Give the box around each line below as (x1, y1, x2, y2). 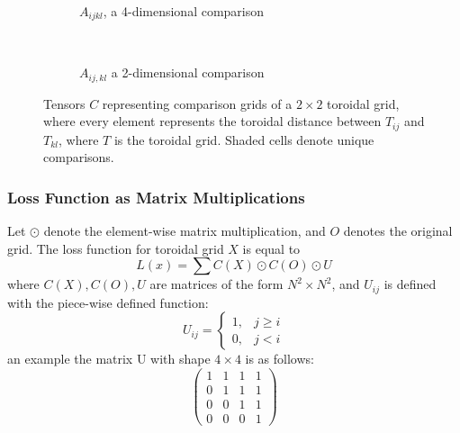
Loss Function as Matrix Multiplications (7, 185, 305, 208)
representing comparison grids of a (102, 94, 293, 113)
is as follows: (245, 349, 314, 368)
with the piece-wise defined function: (7, 293, 209, 311)
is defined (383, 275, 437, 293)
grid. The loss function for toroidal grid (7, 239, 224, 257)
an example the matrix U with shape (7, 349, 211, 368)
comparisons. (43, 148, 114, 167)
